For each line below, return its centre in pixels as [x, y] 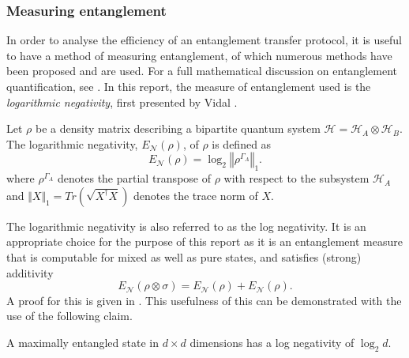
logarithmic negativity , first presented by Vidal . [122, 102]
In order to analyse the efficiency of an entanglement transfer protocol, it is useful [204, 40]
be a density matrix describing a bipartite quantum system [178, 128]
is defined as [242, 143]
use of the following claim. [69, 316]
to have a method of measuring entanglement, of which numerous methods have [199, 55]
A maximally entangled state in [83, 342]
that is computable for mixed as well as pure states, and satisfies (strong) [184, 256]
